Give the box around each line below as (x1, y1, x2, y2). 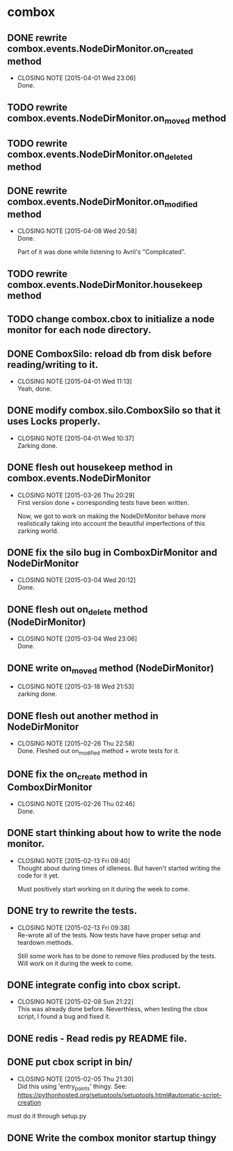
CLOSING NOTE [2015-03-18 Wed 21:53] (17, 682, 134, 691)
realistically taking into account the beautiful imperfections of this (17, 519, 205, 527)
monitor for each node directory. (7, 324, 152, 336)
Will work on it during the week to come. (17, 959, 134, 967)
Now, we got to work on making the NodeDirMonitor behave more (17, 512, 207, 520)
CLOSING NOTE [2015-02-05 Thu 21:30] (17, 1074, 134, 1083)
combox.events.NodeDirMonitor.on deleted (7, 149, 193, 162)
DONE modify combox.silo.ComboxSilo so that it (7, 405, 221, 417)
